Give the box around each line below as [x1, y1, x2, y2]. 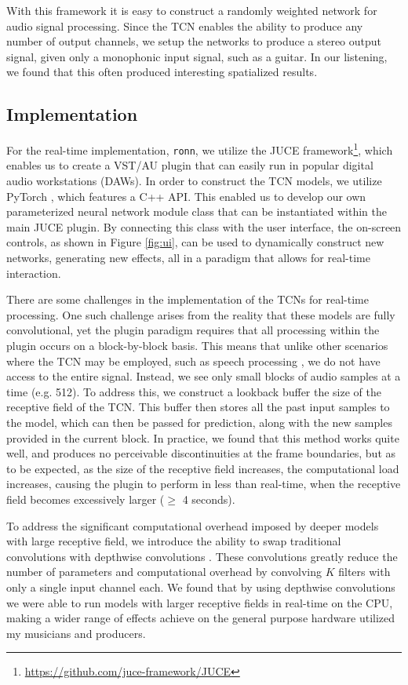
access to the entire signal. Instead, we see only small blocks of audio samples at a [6, 368, 401, 384]
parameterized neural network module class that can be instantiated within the [6, 203, 387, 220]
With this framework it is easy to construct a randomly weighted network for [6, 2, 377, 18]
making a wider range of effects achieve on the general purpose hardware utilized [6, 610, 395, 626]
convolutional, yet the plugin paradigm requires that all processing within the [6, 322, 380, 338]
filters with [338, 563, 391, 580]
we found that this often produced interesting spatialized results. [6, 64, 318, 80]
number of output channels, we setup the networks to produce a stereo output [6, 33, 382, 49]
